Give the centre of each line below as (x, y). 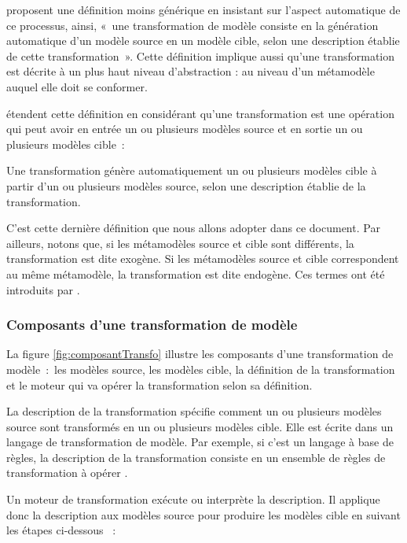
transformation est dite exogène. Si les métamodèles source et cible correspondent (203, 259)
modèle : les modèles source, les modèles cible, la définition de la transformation (201, 369)
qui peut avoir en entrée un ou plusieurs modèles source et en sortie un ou (185, 129)
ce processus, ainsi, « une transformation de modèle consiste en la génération (192, 25)
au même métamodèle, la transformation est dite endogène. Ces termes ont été (196, 273)
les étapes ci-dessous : (61, 530)
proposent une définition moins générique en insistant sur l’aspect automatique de (203, 9)
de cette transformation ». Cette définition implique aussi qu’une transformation (201, 55)
